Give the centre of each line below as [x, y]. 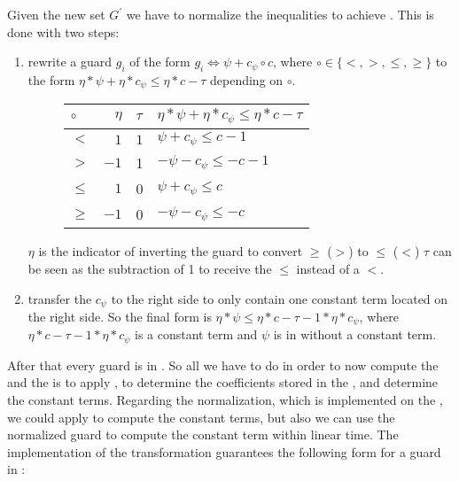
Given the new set [56, 14]
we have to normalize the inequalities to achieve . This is [280, 14]
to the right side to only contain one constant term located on [280, 298]
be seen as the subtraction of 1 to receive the [150, 268]
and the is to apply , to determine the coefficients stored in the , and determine [223, 382]
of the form [160, 62]
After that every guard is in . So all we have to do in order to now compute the [223, 365]
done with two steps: [63, 31]
